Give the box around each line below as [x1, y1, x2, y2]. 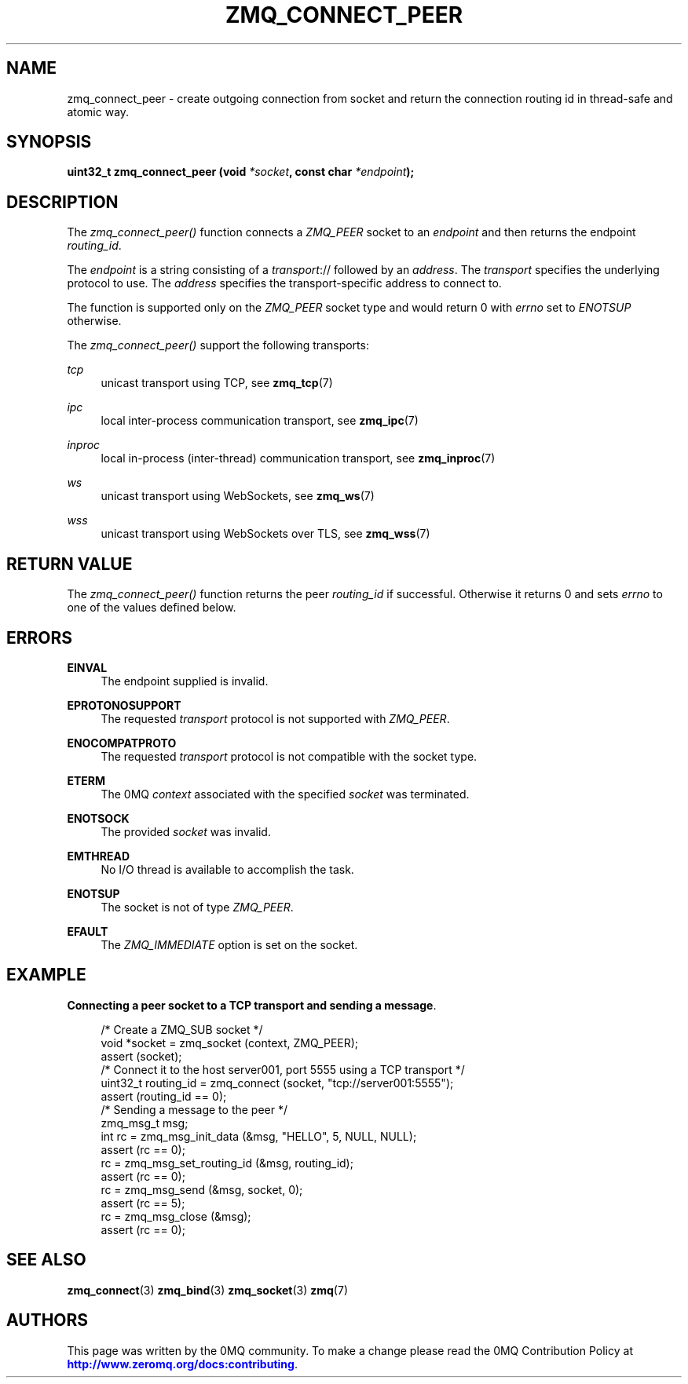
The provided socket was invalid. [101, 824, 271, 838]
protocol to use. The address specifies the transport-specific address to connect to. [67, 276, 502, 290]
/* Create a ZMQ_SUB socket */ [101, 1022, 263, 1036]
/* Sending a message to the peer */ [101, 1102, 288, 1116]
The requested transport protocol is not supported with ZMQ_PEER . [101, 711, 450, 725]
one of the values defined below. [67, 601, 236, 615]
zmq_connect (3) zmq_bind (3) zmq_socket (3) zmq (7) [67, 1283, 348, 1297]
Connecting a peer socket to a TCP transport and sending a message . [67, 998, 437, 1012]
